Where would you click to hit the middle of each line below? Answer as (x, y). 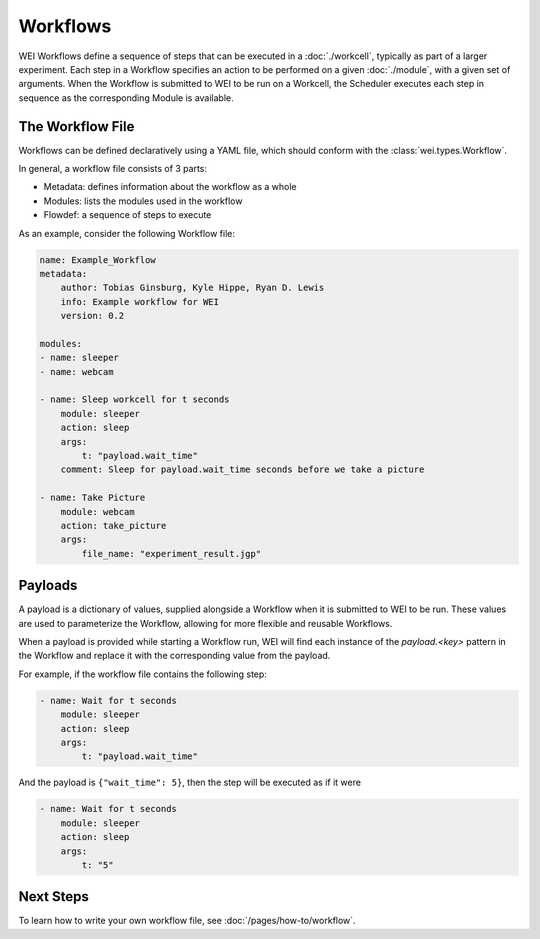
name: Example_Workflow (98, 259)
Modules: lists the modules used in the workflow (143, 201)
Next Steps (53, 896)
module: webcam (97, 511)
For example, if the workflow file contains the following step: (142, 674)
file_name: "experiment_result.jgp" (171, 553)
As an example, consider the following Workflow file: (126, 233)
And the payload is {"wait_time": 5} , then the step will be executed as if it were (190, 782)
